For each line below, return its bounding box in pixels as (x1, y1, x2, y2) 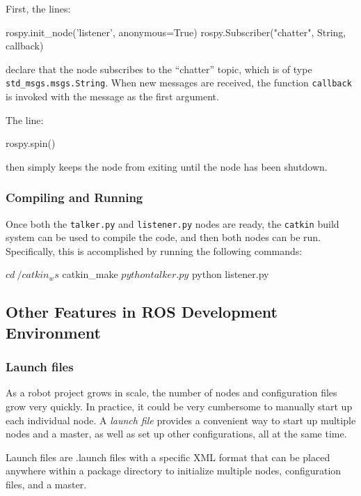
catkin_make (62, 267, 118, 281)
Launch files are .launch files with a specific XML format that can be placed (6, 449, 330, 464)
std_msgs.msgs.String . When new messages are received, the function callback (6, 75, 352, 90)
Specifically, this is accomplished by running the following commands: (6, 243, 303, 258)
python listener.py (191, 267, 269, 281)
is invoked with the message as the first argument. (6, 89, 219, 104)
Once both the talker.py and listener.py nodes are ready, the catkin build (6, 216, 339, 231)
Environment (6, 321, 101, 343)
